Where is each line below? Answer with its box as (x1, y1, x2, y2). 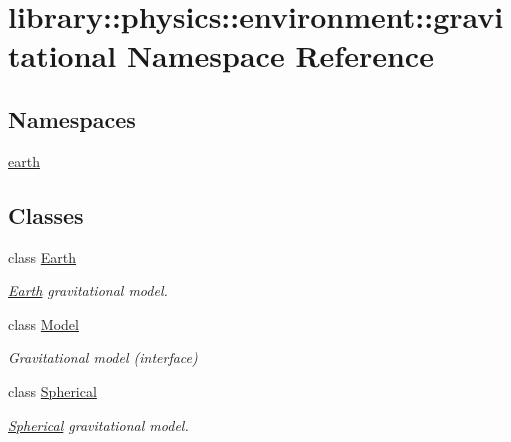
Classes (8, 199, 84, 230)
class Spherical (8, 380, 97, 401)
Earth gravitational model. (8, 280, 168, 301)
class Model (8, 313, 79, 334)
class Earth (8, 246, 77, 267)
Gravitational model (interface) (8, 347, 198, 368)
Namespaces (8, 103, 136, 134)
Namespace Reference (126, 35, 434, 76)
